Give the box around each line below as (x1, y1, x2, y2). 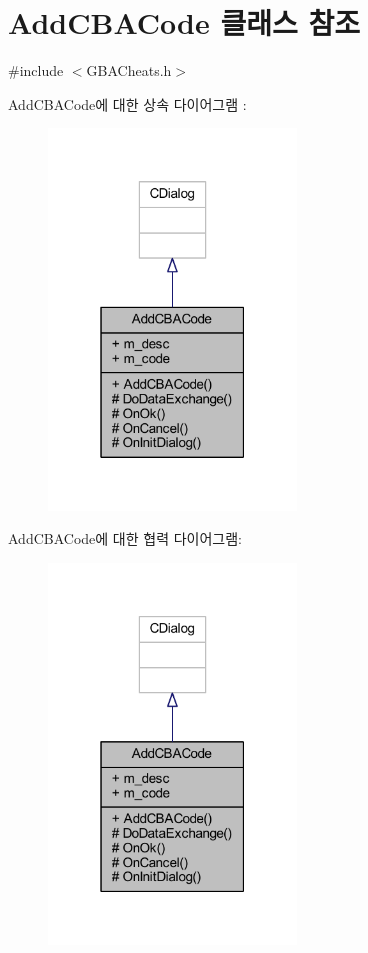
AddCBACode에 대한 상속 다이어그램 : (8, 93, 247, 114)
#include (8, 60, 64, 81)
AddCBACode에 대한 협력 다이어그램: (8, 528, 242, 549)
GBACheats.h (86, 60, 172, 81)
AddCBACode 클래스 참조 (8, 2, 360, 43)
